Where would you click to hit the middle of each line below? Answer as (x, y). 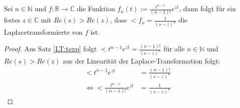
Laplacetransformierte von (43, 32)
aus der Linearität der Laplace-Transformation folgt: (141, 61)
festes (12, 20)
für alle (174, 49)
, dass (119, 20)
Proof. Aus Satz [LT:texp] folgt (51, 49)
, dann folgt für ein (207, 9)
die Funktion (96, 9)
